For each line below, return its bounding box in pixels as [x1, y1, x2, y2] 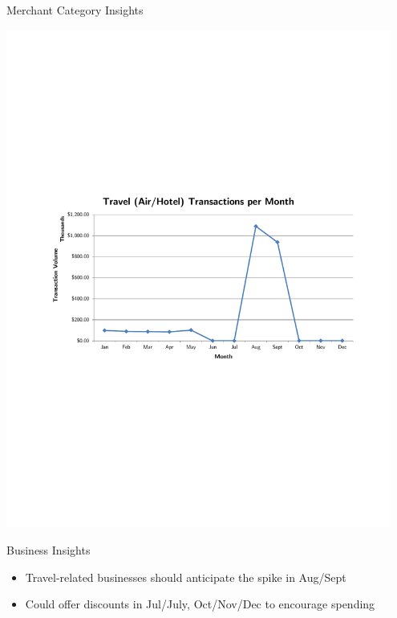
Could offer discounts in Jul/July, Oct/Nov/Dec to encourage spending [25, 595, 375, 612]
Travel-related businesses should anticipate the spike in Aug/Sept [25, 568, 346, 585]
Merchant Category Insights [6, 2, 144, 18]
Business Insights [6, 542, 91, 559]
